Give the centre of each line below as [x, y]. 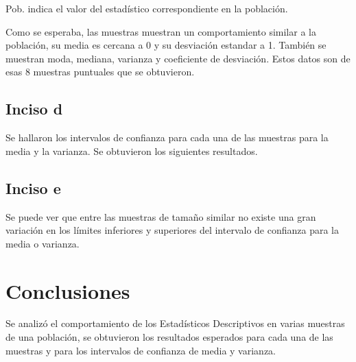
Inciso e [33, 188]
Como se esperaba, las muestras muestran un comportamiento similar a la [161, 31]
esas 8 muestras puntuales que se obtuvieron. [100, 72]
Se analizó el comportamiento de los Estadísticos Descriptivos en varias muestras [175, 323]
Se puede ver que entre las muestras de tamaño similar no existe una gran [161, 216]
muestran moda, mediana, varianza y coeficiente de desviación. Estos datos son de [178, 58]
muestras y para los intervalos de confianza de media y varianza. [141, 350]
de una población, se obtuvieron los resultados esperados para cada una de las [169, 337]
